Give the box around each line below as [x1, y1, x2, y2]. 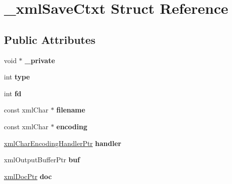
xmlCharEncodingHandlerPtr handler [4, 138, 121, 148]
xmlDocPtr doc [4, 171, 52, 181]
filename [56, 105, 85, 115]
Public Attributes [4, 32, 96, 47]
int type [4, 72, 30, 82]
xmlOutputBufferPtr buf [4, 154, 80, 165]
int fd [4, 88, 22, 98]
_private [25, 55, 55, 65]
